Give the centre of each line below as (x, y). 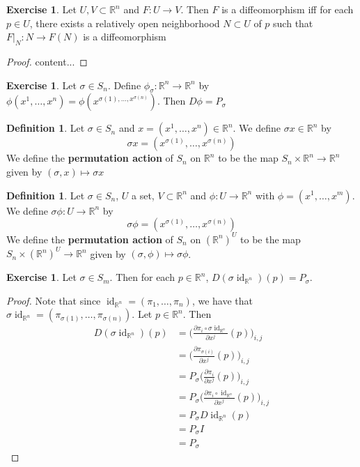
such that (293, 23)
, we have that (222, 300)
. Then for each (142, 277)
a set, (143, 195)
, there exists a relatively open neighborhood (125, 23)
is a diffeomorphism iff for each (288, 9)
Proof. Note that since (54, 300)
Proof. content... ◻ (47, 61)
